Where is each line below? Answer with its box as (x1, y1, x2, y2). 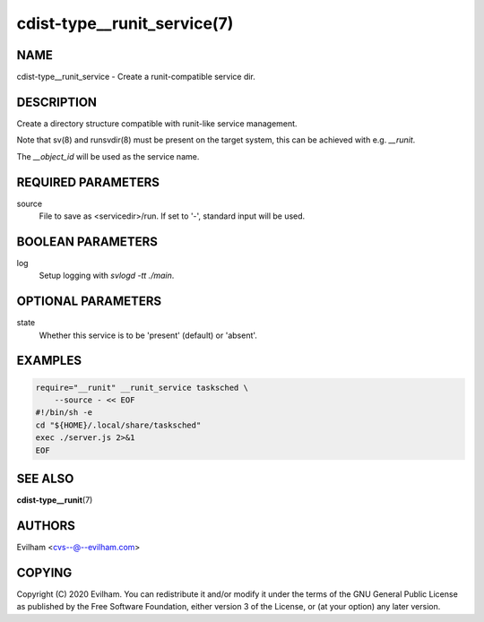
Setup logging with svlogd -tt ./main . (39, 270, 175, 281)
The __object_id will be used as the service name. (16, 151, 200, 161)
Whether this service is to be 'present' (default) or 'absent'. (39, 330, 257, 341)
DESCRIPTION (16, 94, 98, 109)
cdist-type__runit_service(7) (16, 13, 234, 33)
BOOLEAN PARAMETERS (16, 234, 159, 249)
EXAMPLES (16, 353, 82, 368)
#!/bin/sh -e (35, 408, 93, 418)
